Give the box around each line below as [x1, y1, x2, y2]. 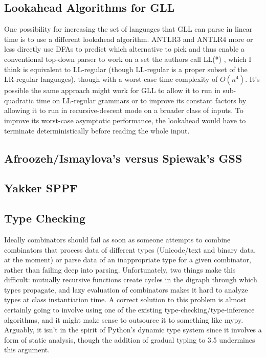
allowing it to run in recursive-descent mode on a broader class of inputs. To [4, 105, 243, 116]
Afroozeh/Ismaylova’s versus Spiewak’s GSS [4, 150, 242, 166]
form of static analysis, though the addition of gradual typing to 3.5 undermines [4, 334, 255, 345]
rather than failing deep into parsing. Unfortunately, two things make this [4, 264, 236, 275]
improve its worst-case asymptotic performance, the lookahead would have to [4, 115, 246, 125]
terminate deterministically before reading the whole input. [4, 125, 190, 136]
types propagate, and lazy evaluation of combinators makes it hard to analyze [4, 284, 248, 295]
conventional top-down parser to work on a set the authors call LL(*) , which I [4, 53, 252, 64]
